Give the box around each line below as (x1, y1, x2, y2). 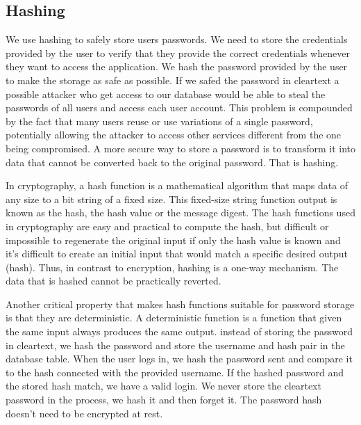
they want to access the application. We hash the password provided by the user (6, 59, 348, 74)
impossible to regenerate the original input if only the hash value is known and (6, 232, 341, 247)
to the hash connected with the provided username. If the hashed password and (6, 364, 344, 379)
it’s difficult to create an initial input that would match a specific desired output (6, 246, 349, 261)
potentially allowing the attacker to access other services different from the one (6, 127, 342, 142)
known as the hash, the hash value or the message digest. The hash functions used (6, 205, 355, 220)
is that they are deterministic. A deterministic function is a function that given (6, 310, 342, 325)
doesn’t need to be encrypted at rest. (6, 406, 163, 420)
